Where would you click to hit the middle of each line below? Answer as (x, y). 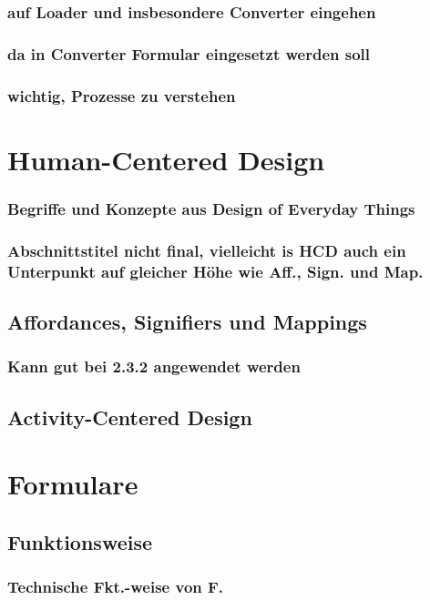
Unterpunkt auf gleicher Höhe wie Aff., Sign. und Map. (215, 271)
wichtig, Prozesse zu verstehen (122, 95)
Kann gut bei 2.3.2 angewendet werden (154, 366)
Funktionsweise (80, 541)
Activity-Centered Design (130, 417)
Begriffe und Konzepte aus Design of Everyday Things (211, 208)
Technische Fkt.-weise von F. (116, 586)
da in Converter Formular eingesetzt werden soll (189, 53)
